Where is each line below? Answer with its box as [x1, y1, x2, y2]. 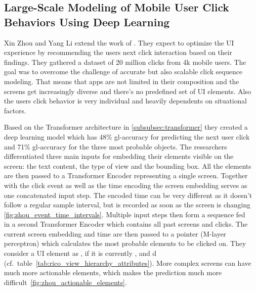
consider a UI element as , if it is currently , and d [4, 248, 157, 258]
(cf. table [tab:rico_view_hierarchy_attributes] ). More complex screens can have [4, 257, 252, 268]
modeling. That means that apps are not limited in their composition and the [4, 76, 239, 86]
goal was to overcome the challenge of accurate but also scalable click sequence [4, 66, 243, 77]
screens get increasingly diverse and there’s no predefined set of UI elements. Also [4, 86, 252, 96]
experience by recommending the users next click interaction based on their [4, 47, 232, 57]
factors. [4, 105, 26, 115]
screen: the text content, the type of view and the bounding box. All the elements [4, 160, 252, 171]
